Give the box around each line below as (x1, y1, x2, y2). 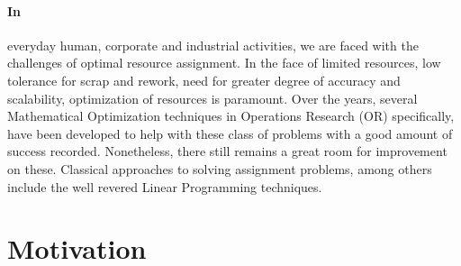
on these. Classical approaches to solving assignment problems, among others (7, 159, 432, 178)
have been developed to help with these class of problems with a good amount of (7, 124, 453, 142)
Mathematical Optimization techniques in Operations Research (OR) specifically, (7, 106, 455, 125)
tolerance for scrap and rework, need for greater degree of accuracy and (7, 70, 401, 89)
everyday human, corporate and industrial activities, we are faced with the (7, 35, 419, 54)
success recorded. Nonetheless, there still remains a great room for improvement (7, 142, 447, 161)
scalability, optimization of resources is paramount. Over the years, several (7, 88, 418, 107)
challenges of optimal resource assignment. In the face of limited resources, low (7, 53, 441, 72)
